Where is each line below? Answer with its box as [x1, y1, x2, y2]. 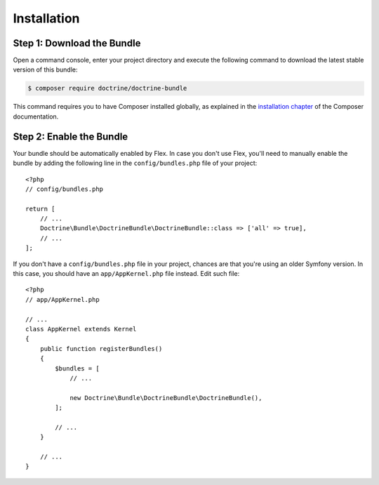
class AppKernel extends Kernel [25, 325, 137, 333]
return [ [25, 204, 55, 213]
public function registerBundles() [39, 345, 163, 352]
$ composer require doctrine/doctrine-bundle [27, 84, 187, 93]
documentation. [13, 112, 59, 121]
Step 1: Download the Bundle [13, 37, 141, 49]
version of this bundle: [13, 65, 78, 74]
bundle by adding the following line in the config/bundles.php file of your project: [13, 159, 258, 168]
